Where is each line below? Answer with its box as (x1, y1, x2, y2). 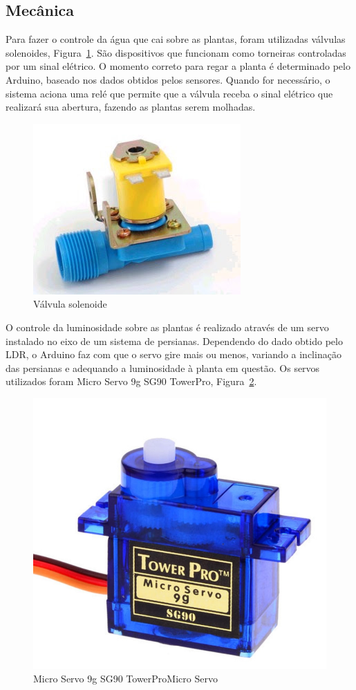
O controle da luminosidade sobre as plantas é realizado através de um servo (6, 319, 329, 334)
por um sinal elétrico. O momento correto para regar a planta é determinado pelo (6, 59, 350, 73)
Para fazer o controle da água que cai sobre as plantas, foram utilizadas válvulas (6, 32, 346, 46)
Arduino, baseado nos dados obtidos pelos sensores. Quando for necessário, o (6, 72, 330, 86)
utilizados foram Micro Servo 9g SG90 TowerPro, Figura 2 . (6, 374, 257, 389)
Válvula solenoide (33, 297, 107, 311)
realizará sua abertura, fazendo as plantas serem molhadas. (6, 100, 256, 114)
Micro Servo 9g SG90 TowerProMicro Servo (33, 671, 218, 686)
